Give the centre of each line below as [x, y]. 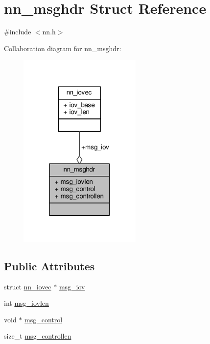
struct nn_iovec [28, 286]
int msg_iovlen [26, 303]
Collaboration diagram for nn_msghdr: [63, 48]
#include [18, 32]
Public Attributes [49, 266]
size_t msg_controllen [38, 336]
